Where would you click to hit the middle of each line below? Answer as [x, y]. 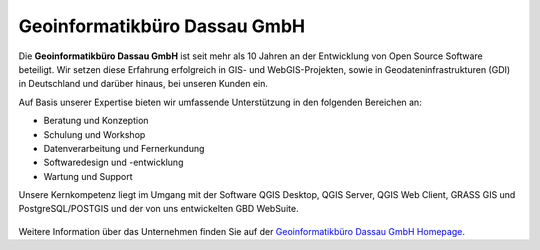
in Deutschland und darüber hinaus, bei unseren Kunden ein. [143, 84]
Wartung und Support [88, 176]
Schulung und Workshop [94, 134]
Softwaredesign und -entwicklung [113, 162]
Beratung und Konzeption [96, 121]
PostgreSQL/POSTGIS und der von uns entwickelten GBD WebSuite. [158, 209]
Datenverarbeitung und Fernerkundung [124, 148]
